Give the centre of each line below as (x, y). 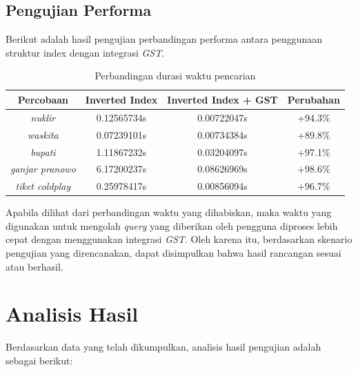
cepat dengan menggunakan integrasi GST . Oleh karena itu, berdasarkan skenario (179, 239)
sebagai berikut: (39, 360)
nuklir (43, 117)
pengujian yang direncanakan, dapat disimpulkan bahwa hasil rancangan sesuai (173, 253)
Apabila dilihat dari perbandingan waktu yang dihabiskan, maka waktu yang (169, 212)
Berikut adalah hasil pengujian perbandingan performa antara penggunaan (164, 39)
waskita (43, 134)
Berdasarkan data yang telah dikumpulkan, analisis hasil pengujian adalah (163, 347)
